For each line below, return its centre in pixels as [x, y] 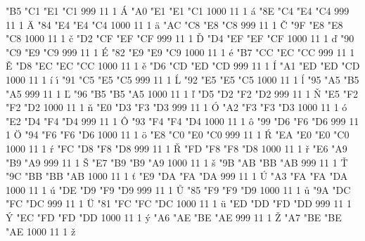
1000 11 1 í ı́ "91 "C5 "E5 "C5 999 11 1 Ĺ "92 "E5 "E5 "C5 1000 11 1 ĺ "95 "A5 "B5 [182, 79]
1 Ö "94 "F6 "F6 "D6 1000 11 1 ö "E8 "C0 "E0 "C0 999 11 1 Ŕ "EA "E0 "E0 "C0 [178, 135]
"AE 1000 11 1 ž [41, 231]
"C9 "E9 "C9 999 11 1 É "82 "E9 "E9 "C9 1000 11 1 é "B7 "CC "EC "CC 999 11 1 [180, 52]
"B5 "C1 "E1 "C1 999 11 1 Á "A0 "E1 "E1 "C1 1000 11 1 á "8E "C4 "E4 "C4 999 [178, 11]
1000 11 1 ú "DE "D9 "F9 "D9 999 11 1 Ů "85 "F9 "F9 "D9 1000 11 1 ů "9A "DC [178, 189]
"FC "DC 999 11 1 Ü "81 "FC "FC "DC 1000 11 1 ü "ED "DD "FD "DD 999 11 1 [179, 203]
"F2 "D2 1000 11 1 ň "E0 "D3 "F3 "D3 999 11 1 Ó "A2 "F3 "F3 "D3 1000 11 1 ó [177, 107]
